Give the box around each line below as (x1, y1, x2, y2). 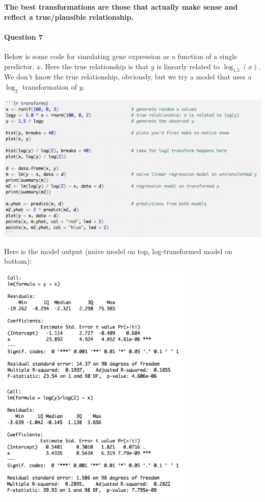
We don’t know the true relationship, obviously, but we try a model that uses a (4, 71, 252, 82)
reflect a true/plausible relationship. (4, 11, 134, 22)
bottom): (4, 256, 32, 266)
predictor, (4, 61, 35, 71)
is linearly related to (156, 61, 220, 71)
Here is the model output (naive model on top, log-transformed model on (4, 245, 232, 256)
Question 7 (4, 31, 43, 42)
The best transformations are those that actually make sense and (4, 2, 238, 12)
